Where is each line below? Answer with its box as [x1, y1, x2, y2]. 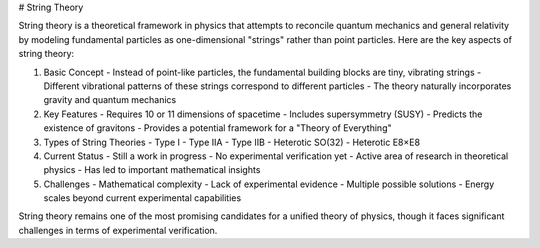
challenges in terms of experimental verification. [18, 224, 218, 236]
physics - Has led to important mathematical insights [43, 164, 261, 176]
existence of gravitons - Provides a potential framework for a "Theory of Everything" [43, 122, 392, 134]
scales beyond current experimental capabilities [43, 192, 242, 204]
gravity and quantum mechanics [43, 94, 177, 106]
